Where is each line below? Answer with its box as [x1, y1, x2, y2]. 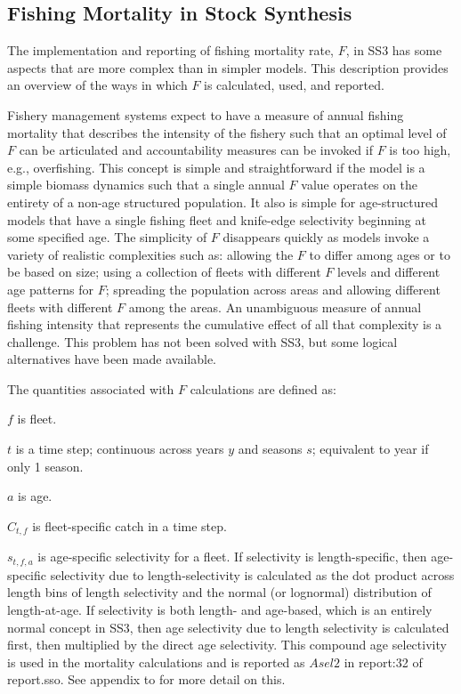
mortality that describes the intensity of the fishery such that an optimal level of [7, 123, 447, 141]
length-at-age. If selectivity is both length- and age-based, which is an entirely [7, 600, 433, 618]
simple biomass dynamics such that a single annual [7, 175, 285, 194]
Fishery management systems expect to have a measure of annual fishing [7, 105, 404, 124]
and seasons [238, 440, 303, 458]
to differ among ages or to [309, 245, 450, 263]
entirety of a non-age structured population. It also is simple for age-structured [7, 192, 439, 211]
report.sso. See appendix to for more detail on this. [7, 670, 286, 689]
